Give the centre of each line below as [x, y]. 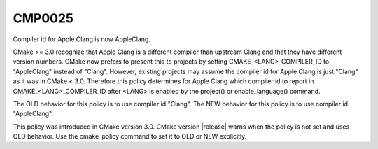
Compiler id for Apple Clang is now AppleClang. [82, 39]
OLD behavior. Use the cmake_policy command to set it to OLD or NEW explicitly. [130, 136]
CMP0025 [43, 18]
